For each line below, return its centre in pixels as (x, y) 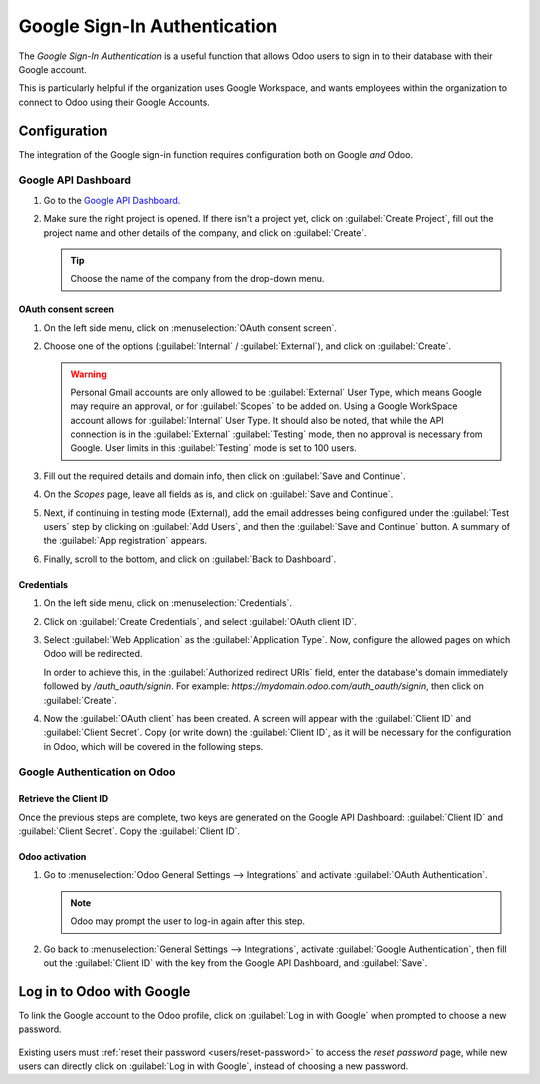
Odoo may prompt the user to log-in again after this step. (187, 921)
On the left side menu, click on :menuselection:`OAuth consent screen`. (190, 327)
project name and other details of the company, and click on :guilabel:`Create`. (205, 232)
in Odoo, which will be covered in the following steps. (153, 746)
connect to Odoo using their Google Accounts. (114, 102)
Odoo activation (52, 857)
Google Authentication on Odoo (97, 772)
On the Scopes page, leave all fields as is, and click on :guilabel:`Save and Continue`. (218, 494)
